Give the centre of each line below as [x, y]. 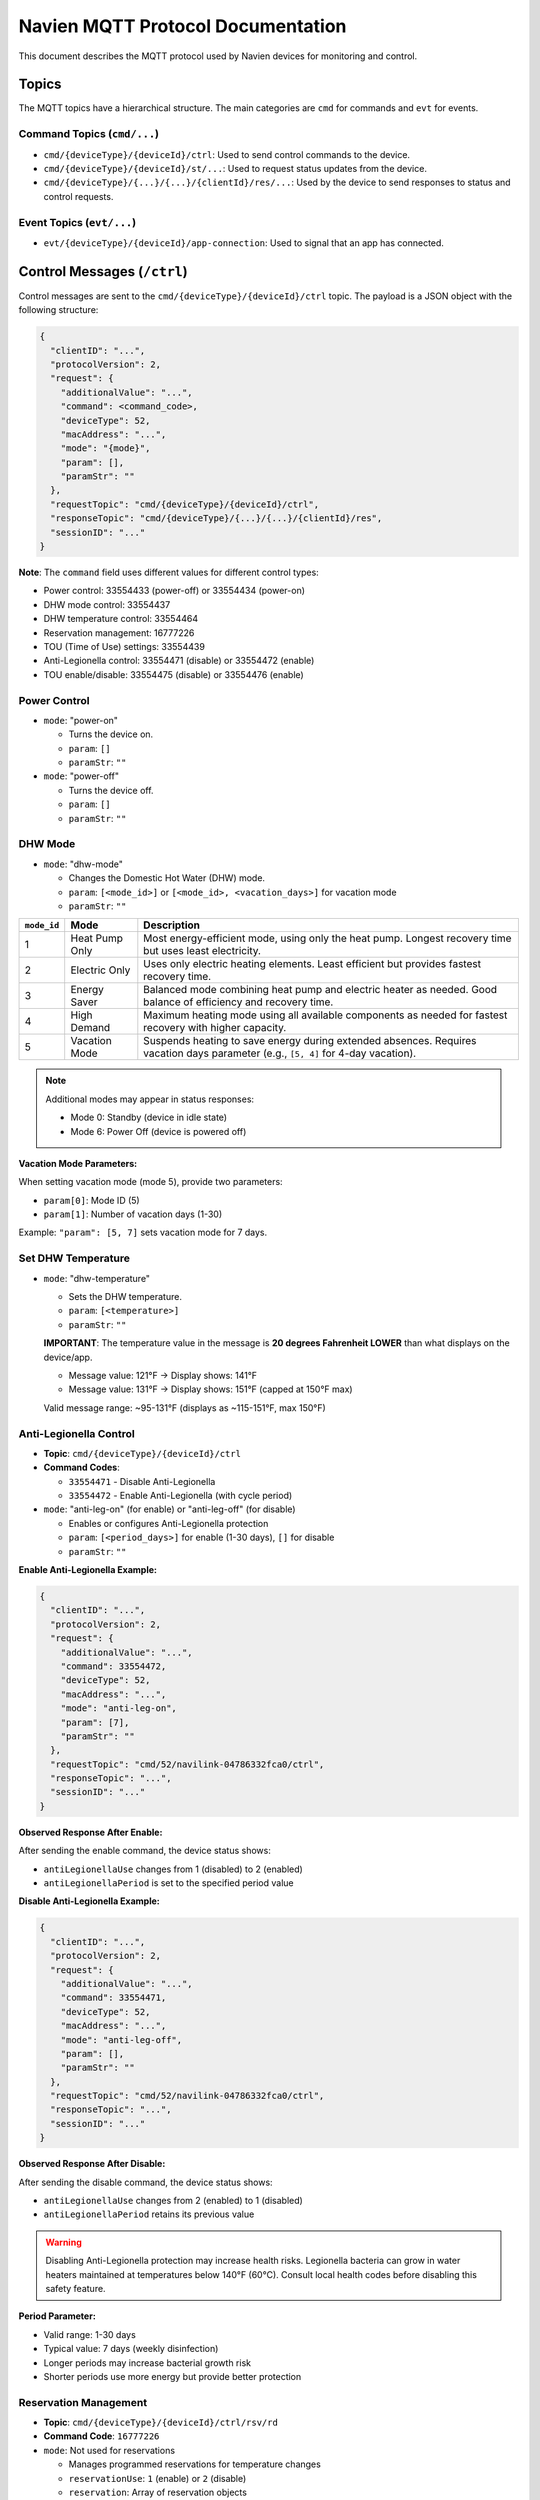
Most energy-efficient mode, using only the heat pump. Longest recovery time [327, 938]
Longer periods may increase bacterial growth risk [147, 2362]
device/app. [68, 1357]
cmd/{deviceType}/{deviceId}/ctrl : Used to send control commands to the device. [226, 154]
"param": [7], [95, 1722]
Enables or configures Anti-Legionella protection [168, 1523]
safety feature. [75, 2288]
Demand [90, 1028]
